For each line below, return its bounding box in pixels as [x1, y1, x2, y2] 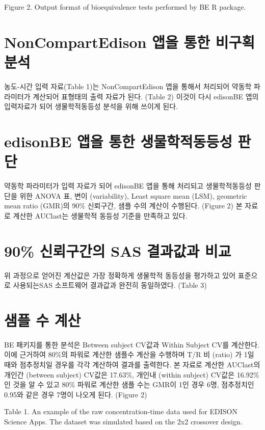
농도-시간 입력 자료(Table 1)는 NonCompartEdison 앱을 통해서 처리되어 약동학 [4, 80, 252, 91]
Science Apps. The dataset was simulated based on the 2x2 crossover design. [4, 416, 243, 426]
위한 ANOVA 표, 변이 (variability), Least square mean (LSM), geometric [19, 190, 247, 201]
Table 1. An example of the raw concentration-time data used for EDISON [4, 406, 237, 417]
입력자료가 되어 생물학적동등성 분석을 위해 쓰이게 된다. [4, 101, 178, 112]
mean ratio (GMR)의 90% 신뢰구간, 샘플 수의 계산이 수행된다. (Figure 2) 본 [4, 200, 243, 211]
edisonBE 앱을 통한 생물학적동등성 [4, 130, 232, 151]
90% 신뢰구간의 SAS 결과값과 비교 [4, 240, 231, 261]
